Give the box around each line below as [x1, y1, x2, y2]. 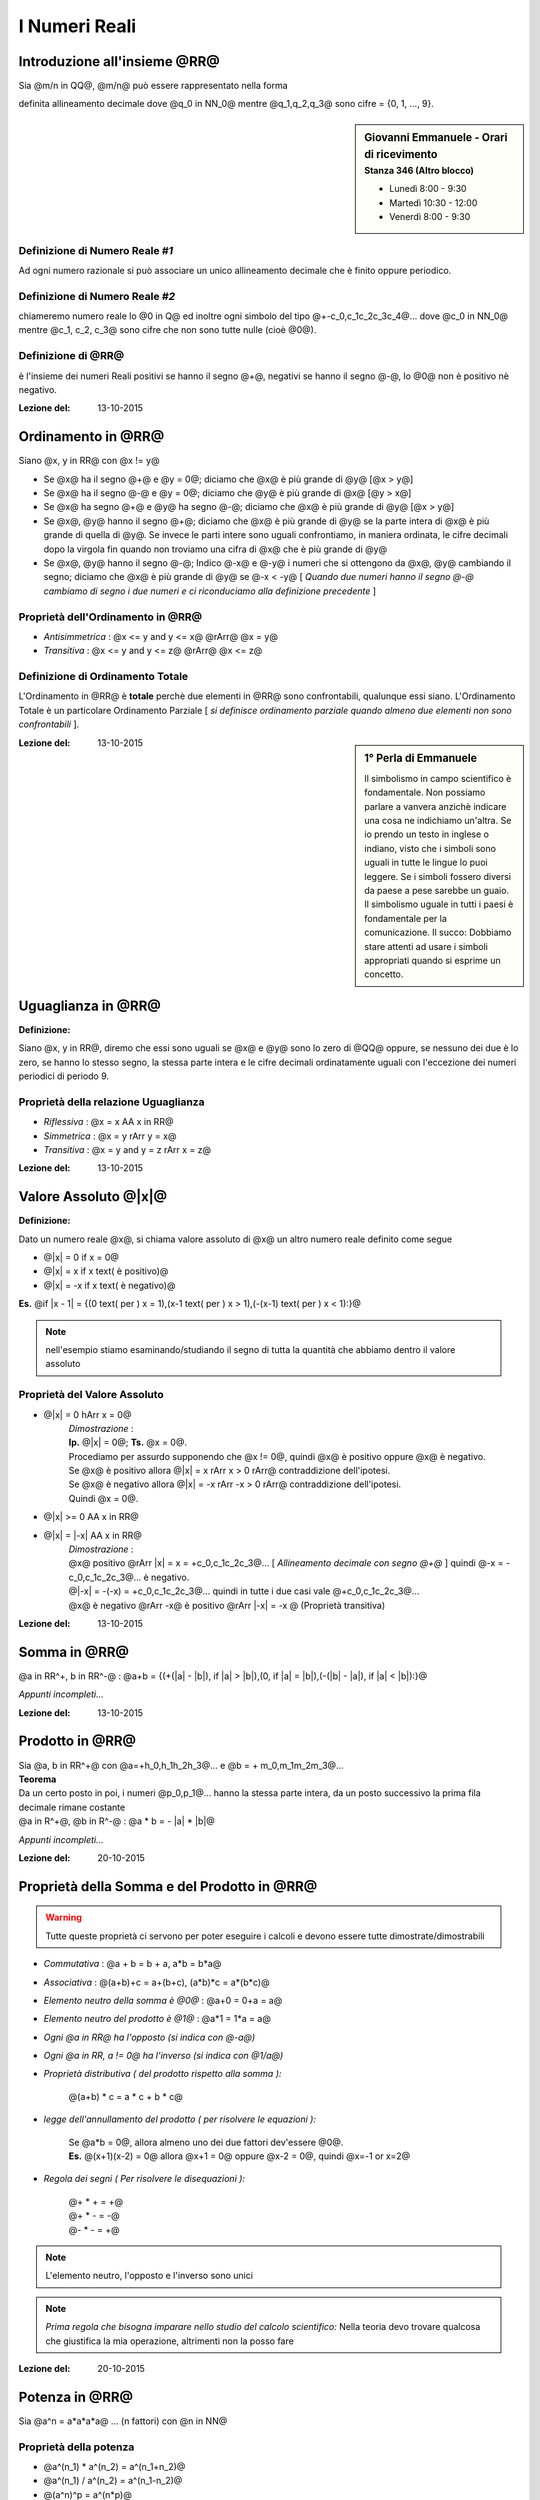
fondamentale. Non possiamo [364, 786, 486, 799]
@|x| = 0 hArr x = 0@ [43, 1408, 132, 1420]
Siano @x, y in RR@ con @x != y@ [18, 455, 160, 467]
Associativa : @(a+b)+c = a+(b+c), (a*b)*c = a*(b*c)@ [43, 1976, 270, 1988]
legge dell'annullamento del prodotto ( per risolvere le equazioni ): [43, 2113, 317, 2125]
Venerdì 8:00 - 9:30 [389, 211, 471, 223]
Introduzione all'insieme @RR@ [18, 53, 220, 70]
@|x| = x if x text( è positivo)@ [43, 1265, 169, 1277]
